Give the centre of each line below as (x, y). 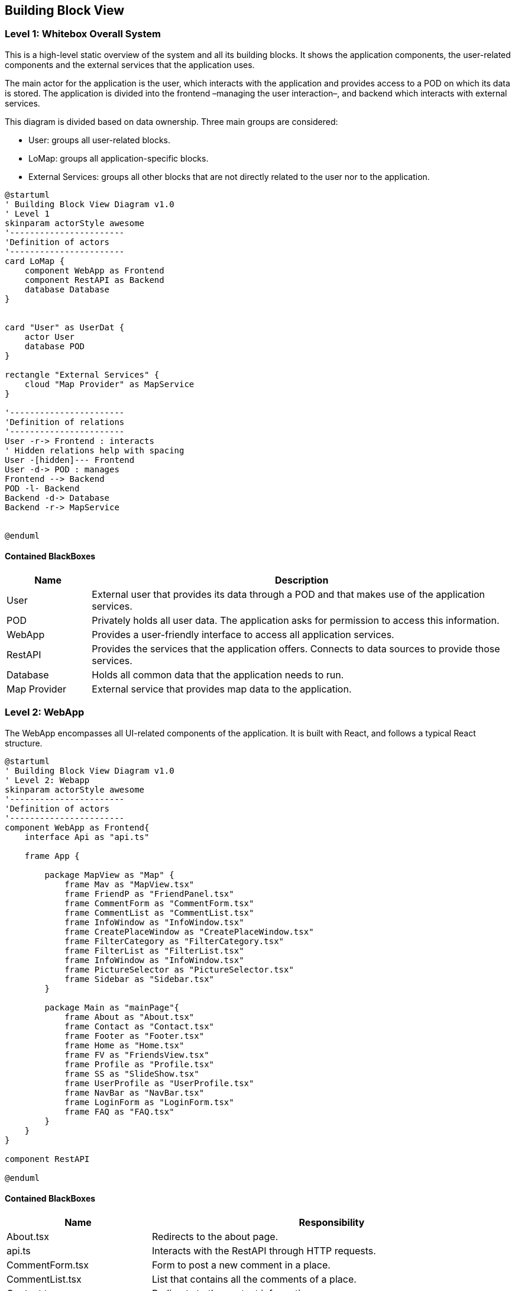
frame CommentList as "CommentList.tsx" (159, 912)
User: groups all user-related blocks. (100, 140)
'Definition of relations (65, 422)
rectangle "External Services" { (82, 374)
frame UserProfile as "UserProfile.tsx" (159, 1083)
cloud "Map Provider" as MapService (109, 384)
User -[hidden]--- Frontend (70, 460)
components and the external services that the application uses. (130, 65)
